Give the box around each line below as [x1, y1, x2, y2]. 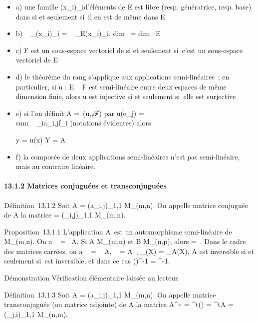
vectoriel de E [15, 54, 58, 65]
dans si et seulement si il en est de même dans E [15, 11, 165, 21]
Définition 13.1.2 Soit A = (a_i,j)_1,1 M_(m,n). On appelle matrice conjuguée [4, 199, 249, 210]
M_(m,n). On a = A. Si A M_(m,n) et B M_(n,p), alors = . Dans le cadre [4, 236, 246, 246]
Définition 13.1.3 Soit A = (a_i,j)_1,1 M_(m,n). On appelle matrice [4, 289, 216, 299]
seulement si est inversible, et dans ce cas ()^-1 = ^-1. [4, 255, 170, 266]
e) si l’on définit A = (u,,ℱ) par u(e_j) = [15, 107, 144, 118]
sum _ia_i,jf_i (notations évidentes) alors [15, 117, 151, 128]
